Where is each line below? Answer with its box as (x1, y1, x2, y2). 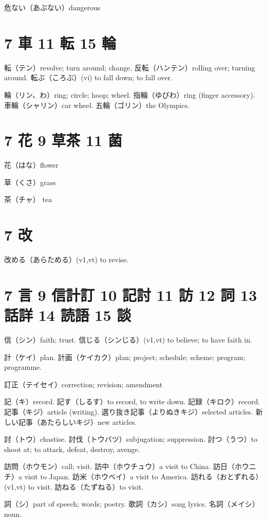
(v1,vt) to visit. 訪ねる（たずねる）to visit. (4, 481, 144, 492)
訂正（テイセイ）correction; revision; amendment (4, 379, 163, 389)
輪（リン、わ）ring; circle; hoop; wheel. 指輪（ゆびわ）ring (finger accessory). (4, 89, 255, 100)
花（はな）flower (4, 159, 59, 170)
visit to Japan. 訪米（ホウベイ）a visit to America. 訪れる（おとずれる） (24, 471, 263, 481)
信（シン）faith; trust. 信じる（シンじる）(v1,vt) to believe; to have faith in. (4, 334, 253, 345)
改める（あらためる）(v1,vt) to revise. (4, 254, 129, 265)
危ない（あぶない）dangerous (4, 2, 101, 12)
